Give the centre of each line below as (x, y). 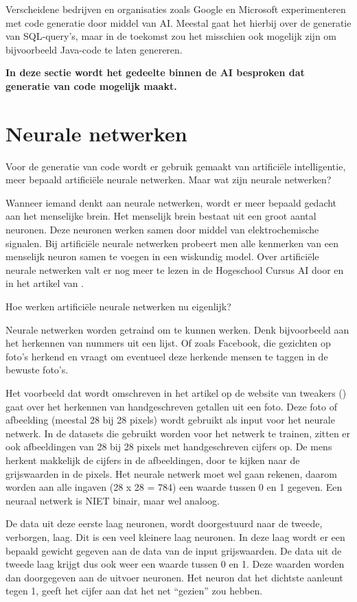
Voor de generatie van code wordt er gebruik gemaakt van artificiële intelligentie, (176, 166)
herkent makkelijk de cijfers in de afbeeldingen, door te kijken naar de (153, 460)
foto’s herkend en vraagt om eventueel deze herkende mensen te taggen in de (167, 356)
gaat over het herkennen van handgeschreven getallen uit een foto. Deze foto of (171, 406)
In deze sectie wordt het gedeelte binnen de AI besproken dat (155, 72)
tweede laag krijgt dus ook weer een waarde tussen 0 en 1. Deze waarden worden (175, 564)
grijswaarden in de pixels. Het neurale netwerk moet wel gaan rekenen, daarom (171, 473)
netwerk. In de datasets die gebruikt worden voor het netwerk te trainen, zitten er (178, 433)
